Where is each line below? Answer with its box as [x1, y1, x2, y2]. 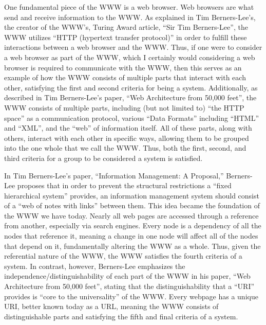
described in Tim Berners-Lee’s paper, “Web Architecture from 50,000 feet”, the [4, 92, 257, 103]
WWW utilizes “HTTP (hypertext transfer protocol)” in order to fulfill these [4, 31, 247, 42]
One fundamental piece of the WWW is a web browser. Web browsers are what [4, 2, 254, 12]
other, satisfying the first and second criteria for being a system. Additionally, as [4, 82, 258, 93]
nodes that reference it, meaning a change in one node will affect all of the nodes [4, 230, 258, 241]
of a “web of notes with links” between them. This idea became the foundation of [4, 200, 260, 211]
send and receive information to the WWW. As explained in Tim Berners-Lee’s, [4, 11, 256, 22]
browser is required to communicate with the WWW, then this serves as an [4, 62, 242, 73]
